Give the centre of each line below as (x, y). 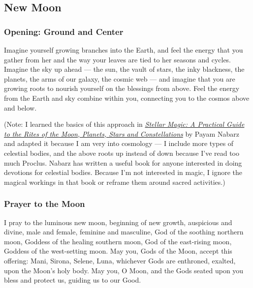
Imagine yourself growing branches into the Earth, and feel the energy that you (124, 50)
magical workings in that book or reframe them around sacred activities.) (115, 182)
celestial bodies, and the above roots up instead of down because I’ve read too (122, 153)
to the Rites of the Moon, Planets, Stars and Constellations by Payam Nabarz (122, 133)
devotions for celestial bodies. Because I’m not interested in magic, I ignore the (123, 172)
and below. (20, 107)
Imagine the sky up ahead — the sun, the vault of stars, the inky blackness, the (124, 69)
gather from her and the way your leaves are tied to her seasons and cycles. (118, 59)
